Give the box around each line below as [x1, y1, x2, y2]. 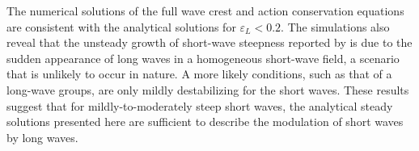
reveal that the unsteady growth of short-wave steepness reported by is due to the [6, 34, 413, 51]
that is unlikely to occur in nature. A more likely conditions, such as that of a [6, 65, 392, 82]
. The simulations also [281, 18, 390, 35]
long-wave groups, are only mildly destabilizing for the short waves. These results [6, 81, 409, 98]
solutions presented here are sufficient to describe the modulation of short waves [6, 113, 404, 130]
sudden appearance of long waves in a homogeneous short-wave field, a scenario [6, 49, 400, 66]
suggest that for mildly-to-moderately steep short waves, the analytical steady [6, 97, 393, 114]
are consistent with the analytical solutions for [6, 18, 236, 35]
